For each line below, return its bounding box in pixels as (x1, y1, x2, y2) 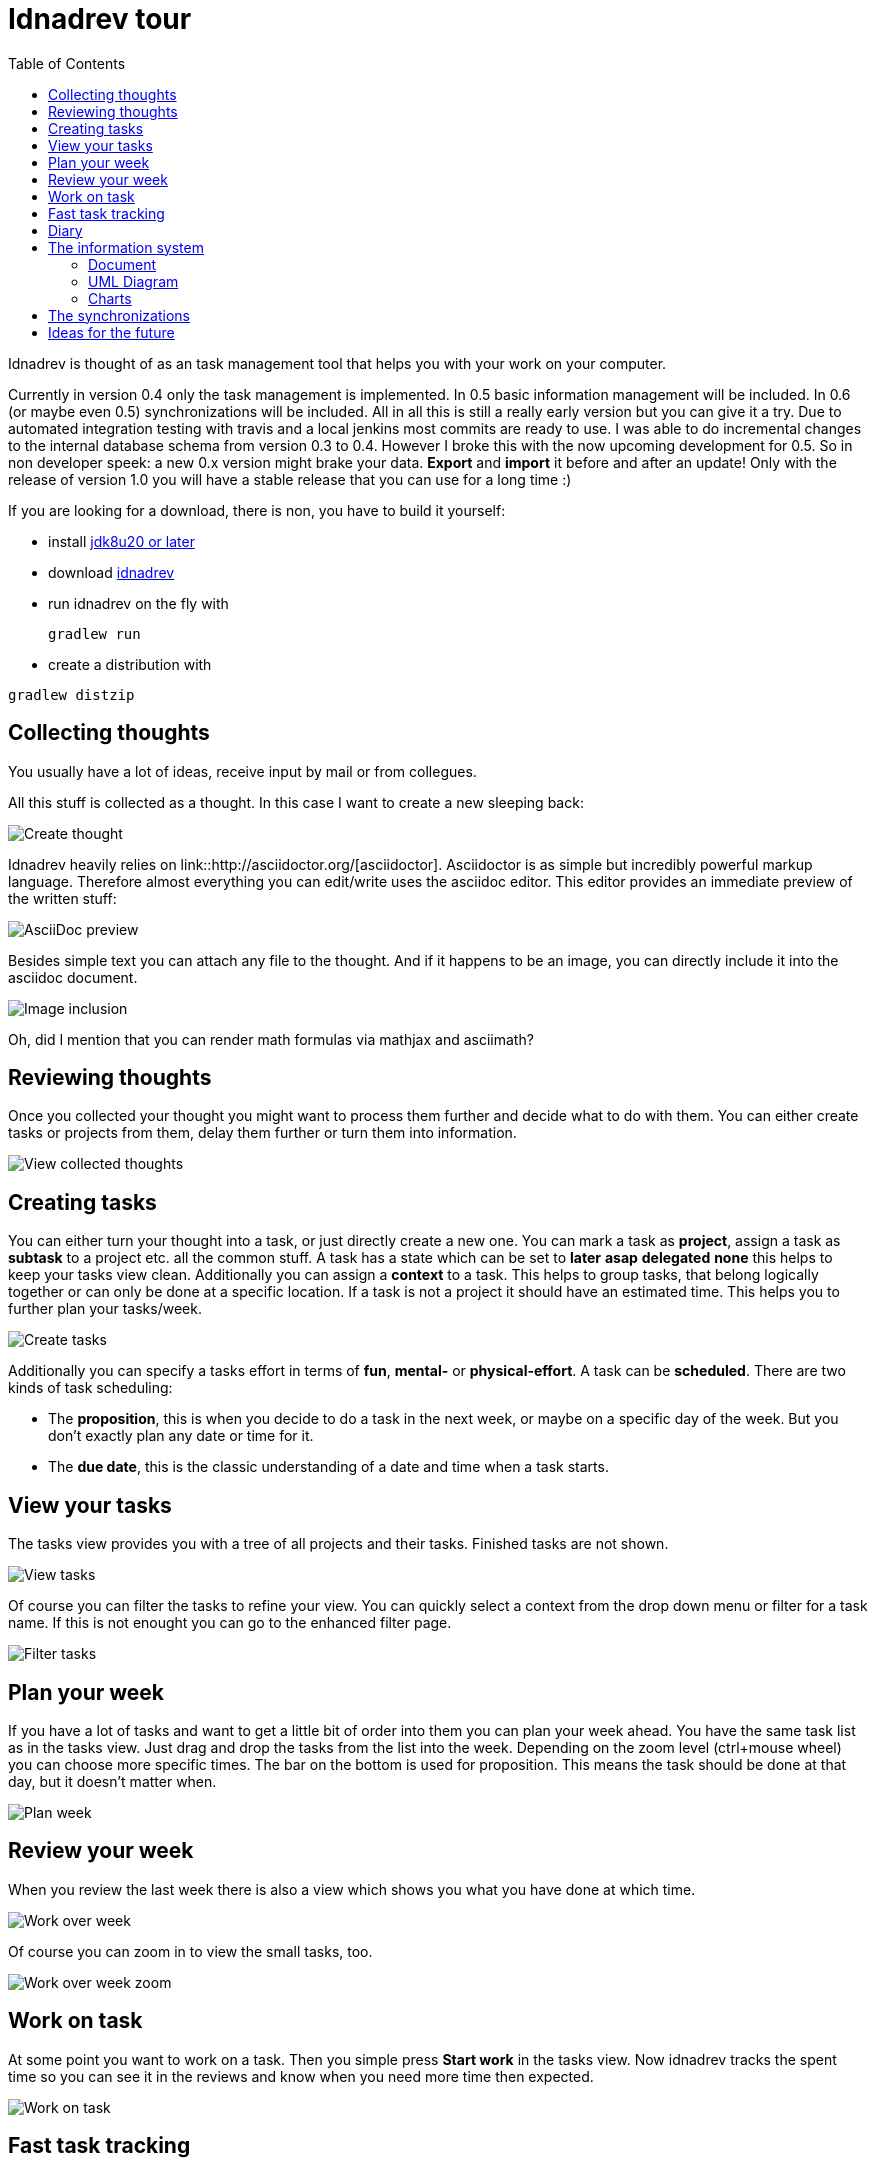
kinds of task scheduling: (8, 1379, 173, 1397)
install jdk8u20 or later (48, 532, 195, 550)
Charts (88, 289, 132, 307)
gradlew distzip (8, 686, 135, 703)
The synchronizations (48, 306, 190, 324)
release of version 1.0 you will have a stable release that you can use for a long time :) (8, 470, 572, 488)
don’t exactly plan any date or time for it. (48, 1427, 314, 1445)
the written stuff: (8, 889, 117, 907)
